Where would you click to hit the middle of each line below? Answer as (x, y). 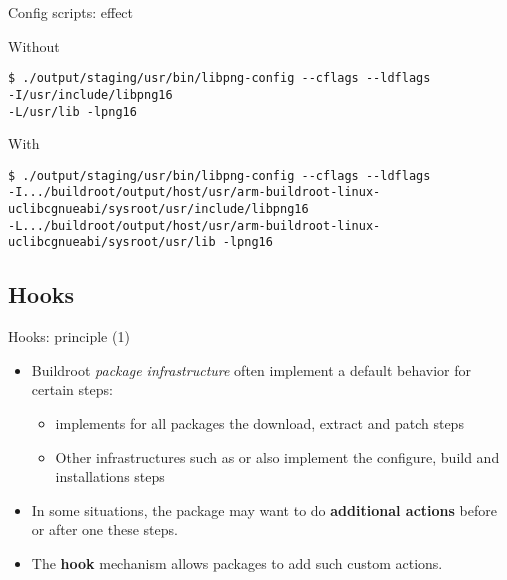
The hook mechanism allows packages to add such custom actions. (237, 562)
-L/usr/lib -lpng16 (72, 111)
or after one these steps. (104, 529)
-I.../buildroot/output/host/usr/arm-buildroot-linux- (194, 192)
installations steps (110, 476)
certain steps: (72, 389)
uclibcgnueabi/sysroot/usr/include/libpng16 (158, 209)
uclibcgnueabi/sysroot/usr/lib (112, 242)
